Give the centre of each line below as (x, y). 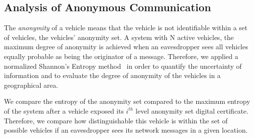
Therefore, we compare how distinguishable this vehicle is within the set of (116, 120)
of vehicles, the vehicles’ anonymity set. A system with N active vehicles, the (119, 37)
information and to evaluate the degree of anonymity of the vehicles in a (112, 75)
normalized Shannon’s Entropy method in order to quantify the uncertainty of (123, 66)
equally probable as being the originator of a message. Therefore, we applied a (121, 56)
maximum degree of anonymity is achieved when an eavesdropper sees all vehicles (126, 47)
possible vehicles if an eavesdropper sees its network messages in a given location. (126, 130)
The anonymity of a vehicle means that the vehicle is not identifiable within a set (126, 28)
